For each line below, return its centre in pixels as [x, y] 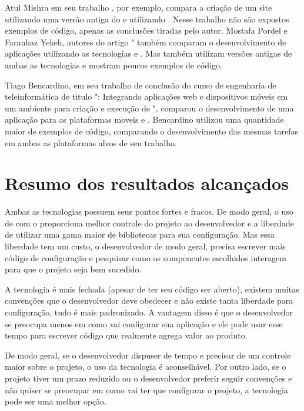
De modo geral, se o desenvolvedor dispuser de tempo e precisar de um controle [148, 355]
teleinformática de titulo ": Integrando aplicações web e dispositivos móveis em [146, 96]
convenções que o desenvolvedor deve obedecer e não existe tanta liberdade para [149, 300]
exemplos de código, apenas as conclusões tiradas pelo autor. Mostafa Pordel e [146, 30]
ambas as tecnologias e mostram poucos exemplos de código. [113, 65]
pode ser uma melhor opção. [56, 401]
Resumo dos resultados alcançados [147, 183]
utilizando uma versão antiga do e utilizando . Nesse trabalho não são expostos [147, 19]
